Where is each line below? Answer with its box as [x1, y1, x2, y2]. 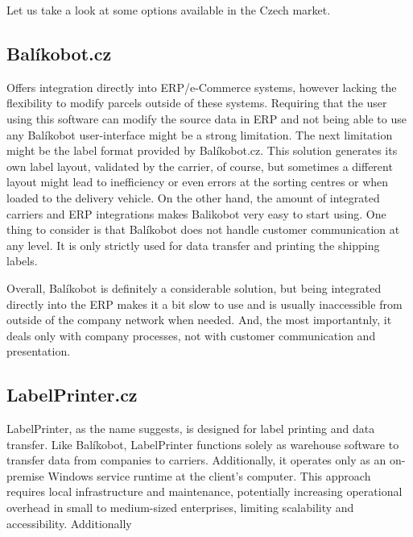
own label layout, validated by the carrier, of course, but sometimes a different [6, 157, 393, 174]
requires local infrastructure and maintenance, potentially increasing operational [6, 483, 403, 500]
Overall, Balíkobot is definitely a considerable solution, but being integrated [6, 279, 382, 296]
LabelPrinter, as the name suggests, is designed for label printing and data [6, 420, 375, 437]
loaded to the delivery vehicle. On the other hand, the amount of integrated [6, 189, 380, 206]
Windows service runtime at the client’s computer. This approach [47, 467, 371, 484]
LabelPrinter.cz [6, 382, 138, 407]
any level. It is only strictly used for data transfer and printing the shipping [6, 236, 380, 253]
